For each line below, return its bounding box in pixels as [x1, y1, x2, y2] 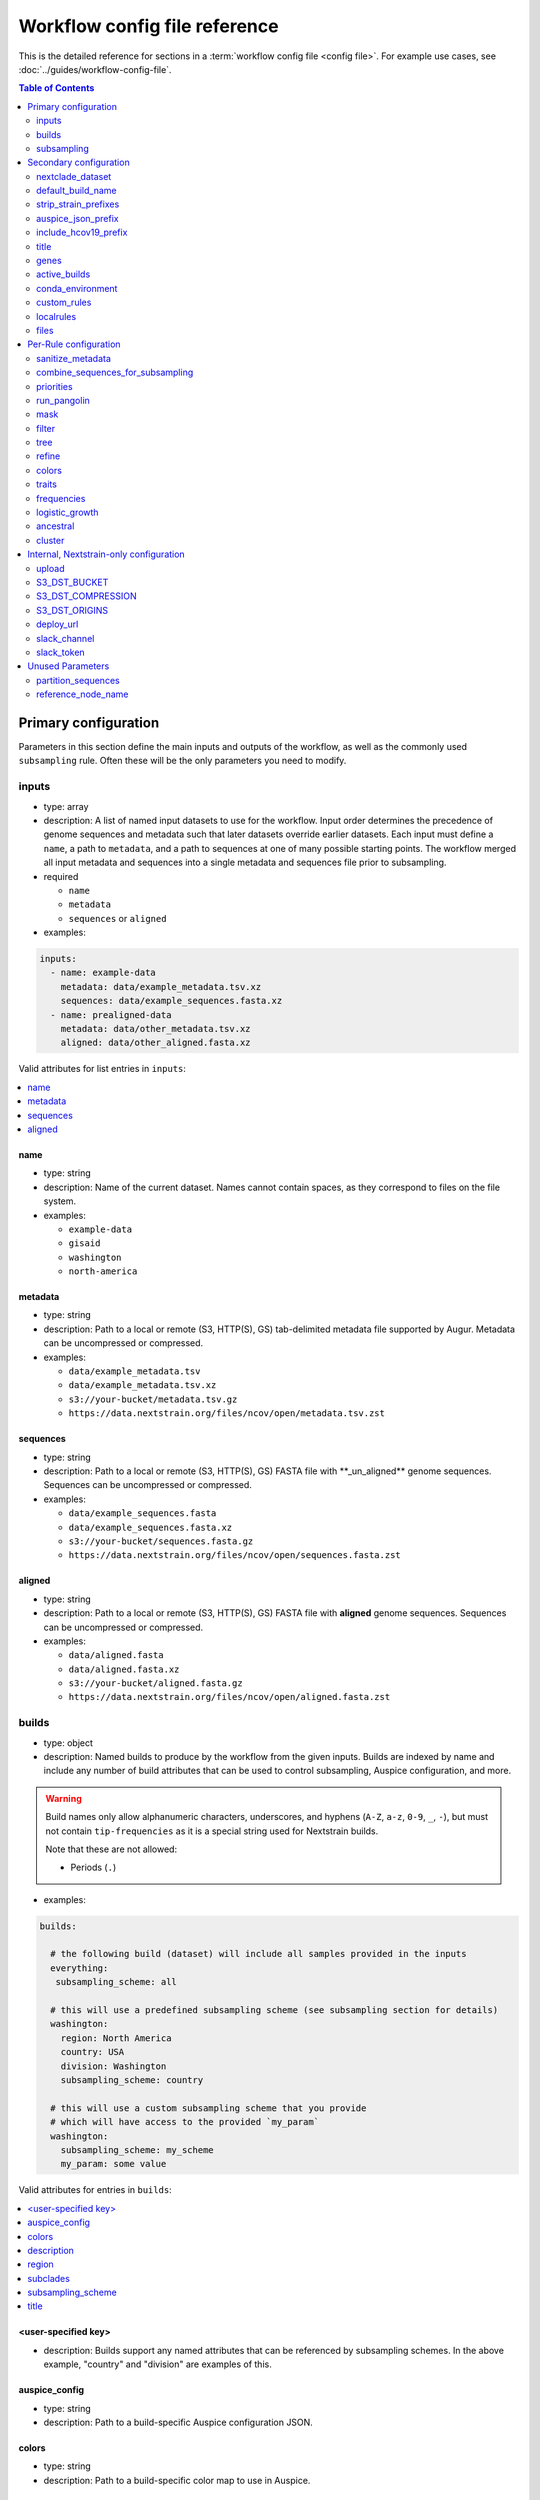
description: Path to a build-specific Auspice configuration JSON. [43, 2416, 314, 2429]
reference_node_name [36, 688, 129, 700]
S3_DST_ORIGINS [36, 604, 109, 616]
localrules [36, 310, 77, 322]
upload [36, 562, 65, 574]
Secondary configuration [27, 156, 130, 169]
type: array [43, 800, 89, 812]
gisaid [68, 1238, 101, 1249]
